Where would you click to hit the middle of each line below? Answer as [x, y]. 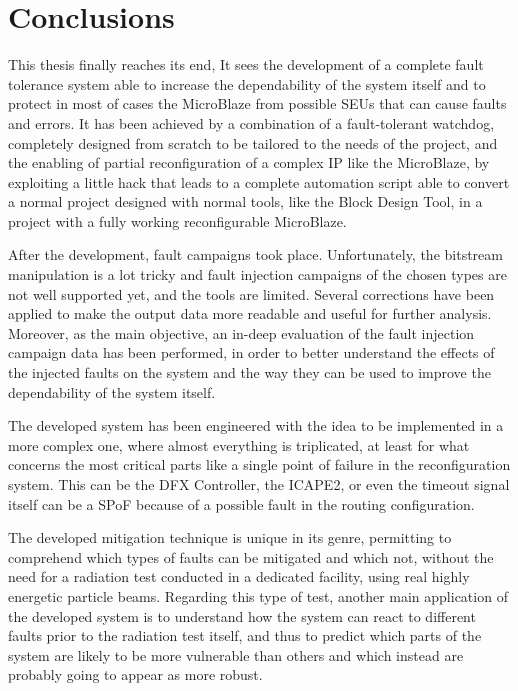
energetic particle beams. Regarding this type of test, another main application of [258, 595]
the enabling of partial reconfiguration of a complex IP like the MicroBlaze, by [249, 162]
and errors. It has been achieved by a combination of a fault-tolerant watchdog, [251, 122]
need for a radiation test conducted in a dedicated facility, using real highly [239, 576]
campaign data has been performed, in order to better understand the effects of [251, 352]
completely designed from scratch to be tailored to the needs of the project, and [253, 142]
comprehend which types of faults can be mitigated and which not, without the [251, 556]
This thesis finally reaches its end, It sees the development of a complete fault [246, 64]
